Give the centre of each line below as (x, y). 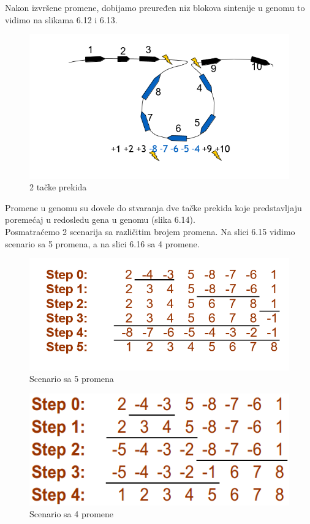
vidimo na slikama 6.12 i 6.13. (61, 19)
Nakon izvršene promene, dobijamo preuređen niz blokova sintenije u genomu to (155, 7)
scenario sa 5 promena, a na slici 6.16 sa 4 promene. (102, 243)
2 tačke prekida (58, 187)
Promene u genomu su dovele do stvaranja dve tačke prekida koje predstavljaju (153, 207)
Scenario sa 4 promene (72, 514)
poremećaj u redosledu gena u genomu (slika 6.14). (100, 219)
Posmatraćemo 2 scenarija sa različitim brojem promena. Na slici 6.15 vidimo (150, 232)
